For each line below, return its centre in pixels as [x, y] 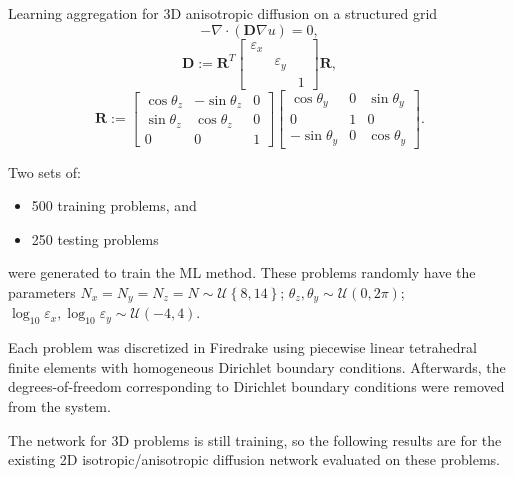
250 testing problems [95, 238]
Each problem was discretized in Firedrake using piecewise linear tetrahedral [242, 347]
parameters [42, 291]
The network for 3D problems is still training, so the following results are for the [255, 439]
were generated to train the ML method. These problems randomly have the [242, 272]
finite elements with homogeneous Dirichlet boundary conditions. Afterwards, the [257, 366]
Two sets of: [44, 171]
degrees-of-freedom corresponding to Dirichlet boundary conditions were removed [256, 386]
